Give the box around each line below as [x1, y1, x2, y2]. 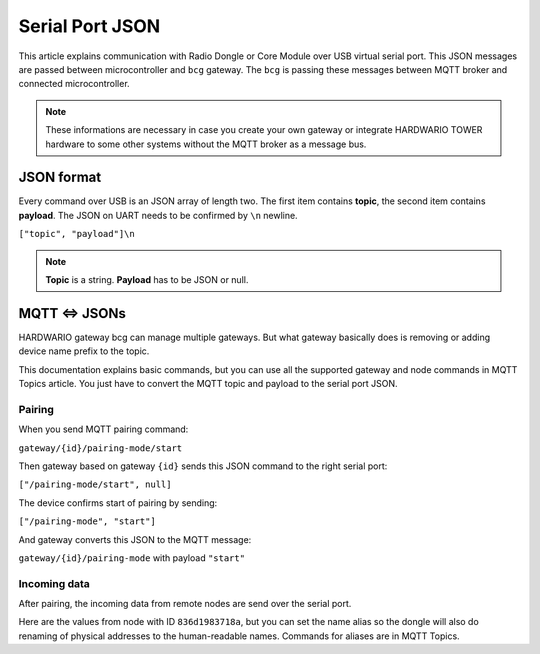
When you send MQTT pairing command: [18, 423, 189, 435]
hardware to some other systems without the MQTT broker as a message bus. [45, 138, 367, 150]
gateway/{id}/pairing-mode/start [18, 442, 183, 454]
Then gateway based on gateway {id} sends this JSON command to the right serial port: [18, 460, 388, 472]
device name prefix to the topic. [18, 345, 150, 357]
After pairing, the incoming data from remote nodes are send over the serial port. [18, 598, 352, 610]
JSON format [18, 169, 102, 186]
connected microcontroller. [18, 78, 130, 90]
